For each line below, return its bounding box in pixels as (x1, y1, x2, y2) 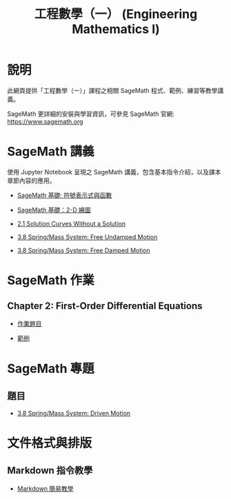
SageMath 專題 (7, 361, 94, 376)
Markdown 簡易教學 (17, 484, 74, 493)
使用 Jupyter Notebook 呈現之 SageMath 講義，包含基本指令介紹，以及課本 (7, 167, 221, 176)
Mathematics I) (72, 21, 160, 37)
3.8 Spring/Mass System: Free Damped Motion (17, 246, 150, 254)
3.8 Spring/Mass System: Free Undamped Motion (17, 232, 158, 241)
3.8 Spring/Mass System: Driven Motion (17, 409, 131, 417)
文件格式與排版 (7, 436, 92, 451)
